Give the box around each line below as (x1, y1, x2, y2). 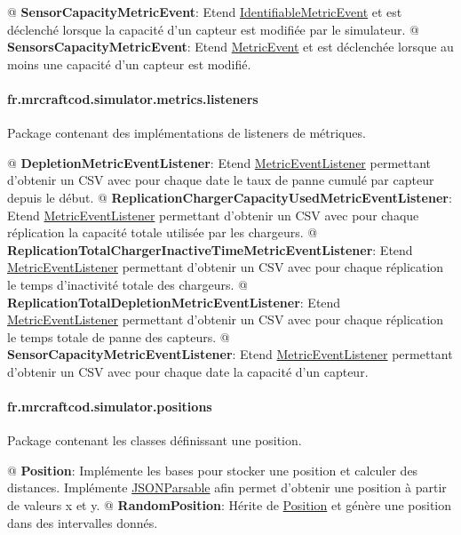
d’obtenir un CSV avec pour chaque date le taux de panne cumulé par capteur (7, 171, 434, 189)
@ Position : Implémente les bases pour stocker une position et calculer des (7, 460, 418, 479)
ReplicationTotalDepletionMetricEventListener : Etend (7, 292, 341, 311)
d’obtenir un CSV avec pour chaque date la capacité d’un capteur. (7, 362, 369, 380)
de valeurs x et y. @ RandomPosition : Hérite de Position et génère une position (7, 496, 452, 515)
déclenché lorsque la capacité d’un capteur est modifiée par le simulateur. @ (7, 20, 419, 38)
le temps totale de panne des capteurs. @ (7, 327, 230, 346)
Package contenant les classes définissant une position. (7, 431, 302, 450)
